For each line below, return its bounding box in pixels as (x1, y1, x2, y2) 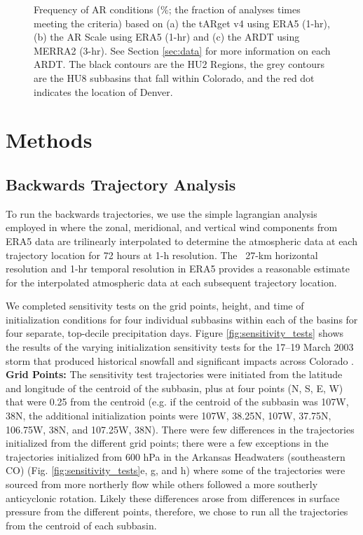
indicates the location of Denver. (34, 84, 173, 99)
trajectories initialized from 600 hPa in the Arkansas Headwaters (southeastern (6, 449, 345, 464)
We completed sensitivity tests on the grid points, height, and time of (6, 298, 304, 313)
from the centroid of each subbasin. (6, 517, 157, 532)
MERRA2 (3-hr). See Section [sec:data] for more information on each (34, 43, 331, 57)
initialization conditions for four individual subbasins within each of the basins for (6, 312, 358, 326)
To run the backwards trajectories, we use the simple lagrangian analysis (6, 206, 317, 221)
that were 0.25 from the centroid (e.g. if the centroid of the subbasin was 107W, (6, 394, 349, 409)
